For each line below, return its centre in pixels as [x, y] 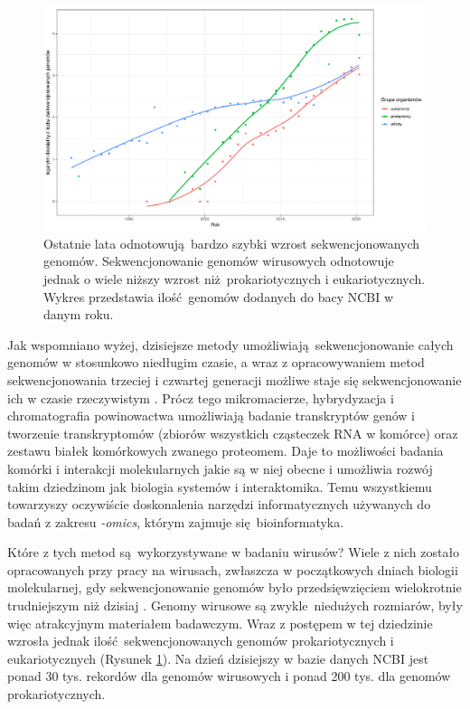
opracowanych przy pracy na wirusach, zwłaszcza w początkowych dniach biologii [233, 569]
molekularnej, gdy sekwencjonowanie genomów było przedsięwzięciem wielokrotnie [235, 587]
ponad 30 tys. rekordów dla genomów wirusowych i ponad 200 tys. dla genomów [229, 676]
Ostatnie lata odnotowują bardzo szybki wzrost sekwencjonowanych [232, 243]
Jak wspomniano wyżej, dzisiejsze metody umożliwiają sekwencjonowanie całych [230, 344]
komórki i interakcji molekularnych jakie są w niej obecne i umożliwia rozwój [220, 468]
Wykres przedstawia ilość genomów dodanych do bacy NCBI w [219, 296]
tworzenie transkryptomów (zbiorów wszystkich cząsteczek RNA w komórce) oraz [233, 433]
